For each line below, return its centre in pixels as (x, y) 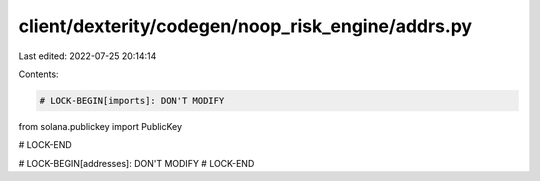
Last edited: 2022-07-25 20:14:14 (87, 56)
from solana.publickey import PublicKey (100, 126)
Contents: (38, 74)
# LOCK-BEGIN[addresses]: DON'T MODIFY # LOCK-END (136, 163)
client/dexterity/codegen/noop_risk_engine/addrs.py (245, 26)
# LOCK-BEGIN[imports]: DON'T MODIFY (132, 100)
